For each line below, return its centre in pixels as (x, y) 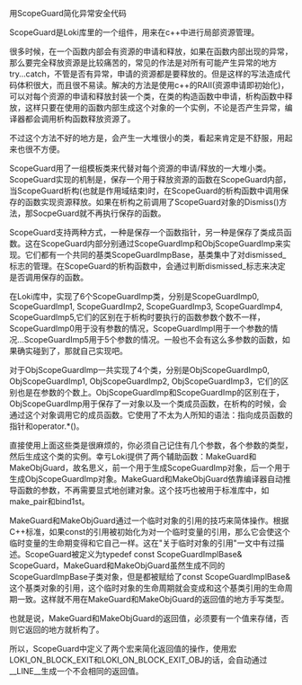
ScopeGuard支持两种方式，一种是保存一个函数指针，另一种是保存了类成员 (147, 232)
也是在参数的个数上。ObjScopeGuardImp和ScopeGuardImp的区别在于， (151, 392)
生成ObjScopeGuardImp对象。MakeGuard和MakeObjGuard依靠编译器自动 (146, 479)
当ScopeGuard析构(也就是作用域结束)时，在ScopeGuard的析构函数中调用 (145, 191)
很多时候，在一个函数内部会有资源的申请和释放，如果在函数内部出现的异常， (151, 51)
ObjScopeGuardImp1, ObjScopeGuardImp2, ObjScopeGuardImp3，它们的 (145, 381)
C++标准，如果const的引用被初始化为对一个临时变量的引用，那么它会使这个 (150, 532)
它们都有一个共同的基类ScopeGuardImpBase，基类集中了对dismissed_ (155, 255)
